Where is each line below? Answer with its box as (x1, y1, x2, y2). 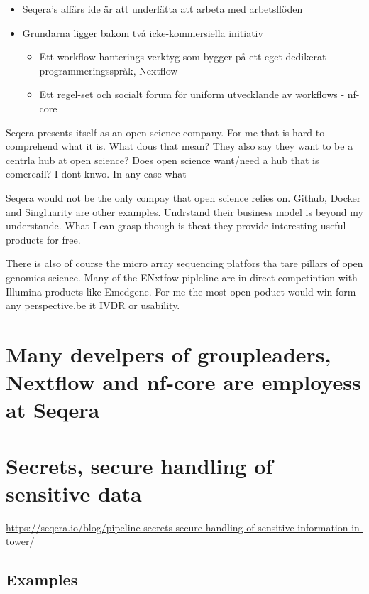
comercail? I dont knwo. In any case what (6, 166, 187, 181)
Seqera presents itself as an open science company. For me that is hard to (6, 124, 325, 139)
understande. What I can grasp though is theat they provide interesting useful (6, 218, 346, 233)
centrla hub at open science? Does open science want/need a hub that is (6, 152, 319, 167)
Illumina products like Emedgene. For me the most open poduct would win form (6, 283, 356, 298)
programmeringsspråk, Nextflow (39, 63, 178, 77)
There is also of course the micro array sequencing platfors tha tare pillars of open (6, 256, 363, 271)
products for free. (6, 232, 81, 247)
